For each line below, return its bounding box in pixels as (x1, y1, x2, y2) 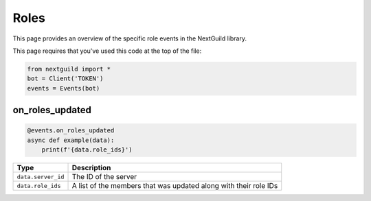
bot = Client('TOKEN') (27, 75, 104, 82)
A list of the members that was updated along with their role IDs (71, 181, 278, 191)
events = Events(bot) (27, 84, 100, 92)
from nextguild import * (27, 65, 111, 73)
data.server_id (16, 173, 65, 180)
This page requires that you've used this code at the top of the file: (12, 47, 202, 55)
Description (71, 163, 111, 173)
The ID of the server (71, 172, 137, 182)
